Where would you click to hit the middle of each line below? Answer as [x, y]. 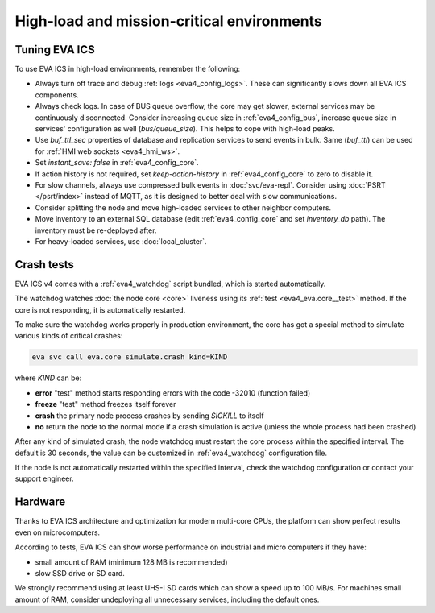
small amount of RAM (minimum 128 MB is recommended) [132, 562]
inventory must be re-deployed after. [96, 230]
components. [57, 95]
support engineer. [44, 478]
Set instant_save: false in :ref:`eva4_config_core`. [117, 163]
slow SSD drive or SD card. [80, 573]
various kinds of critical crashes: [69, 336]
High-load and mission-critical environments [168, 21]
